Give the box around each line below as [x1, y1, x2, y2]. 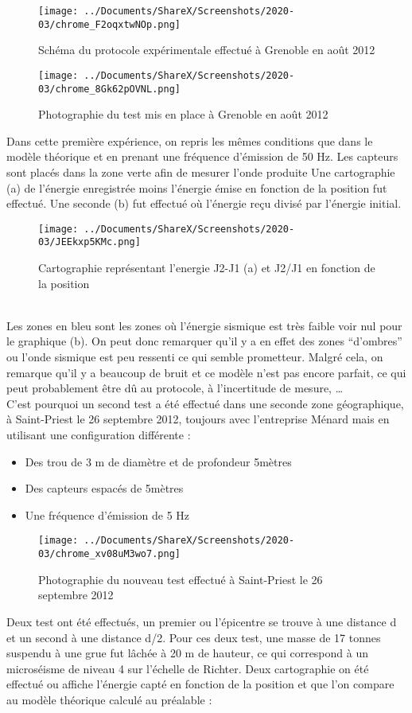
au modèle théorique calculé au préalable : [6, 691, 212, 707]
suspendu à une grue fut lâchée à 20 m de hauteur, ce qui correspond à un [6, 645, 368, 661]
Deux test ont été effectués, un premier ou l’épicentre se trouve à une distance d [6, 613, 397, 629]
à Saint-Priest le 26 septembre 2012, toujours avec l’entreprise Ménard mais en [6, 411, 390, 427]
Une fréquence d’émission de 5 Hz [25, 506, 190, 523]
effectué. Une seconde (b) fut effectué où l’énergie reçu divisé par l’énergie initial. [6, 195, 402, 212]
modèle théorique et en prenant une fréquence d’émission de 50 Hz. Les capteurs [6, 148, 398, 165]
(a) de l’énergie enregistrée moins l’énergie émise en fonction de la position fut [6, 179, 387, 196]
